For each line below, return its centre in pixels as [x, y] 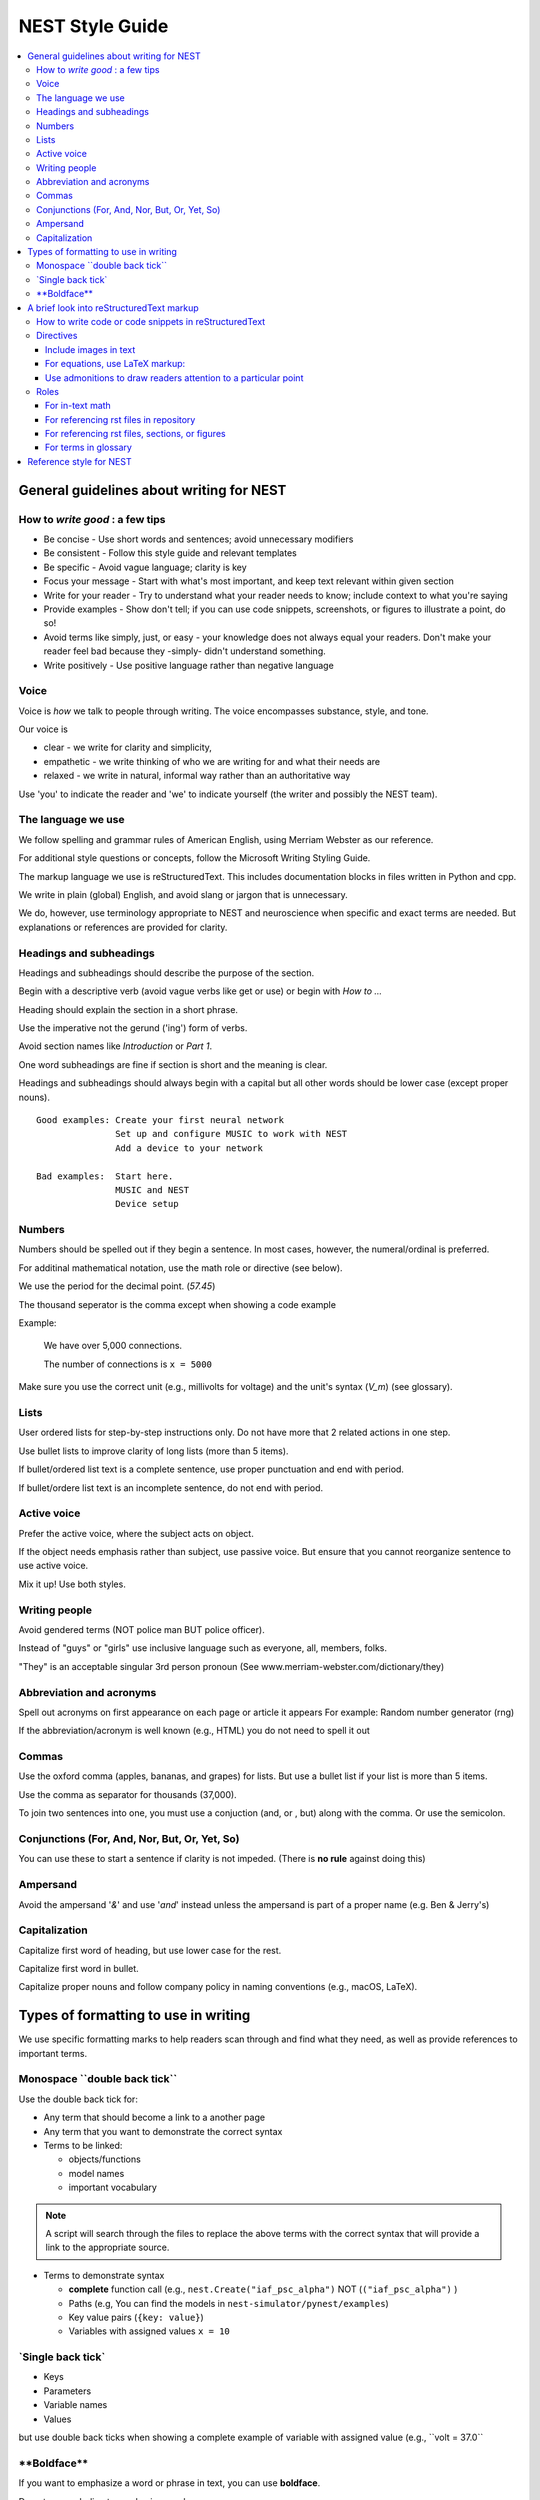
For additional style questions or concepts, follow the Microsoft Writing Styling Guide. [194, 858]
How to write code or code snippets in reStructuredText [151, 321]
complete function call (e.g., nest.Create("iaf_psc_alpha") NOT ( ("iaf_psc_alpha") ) [263, 2289]
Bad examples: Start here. [105, 1176]
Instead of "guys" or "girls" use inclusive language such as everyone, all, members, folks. [203, 1648]
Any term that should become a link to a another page [154, 2117]
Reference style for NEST [79, 461]
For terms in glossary [88, 447]
